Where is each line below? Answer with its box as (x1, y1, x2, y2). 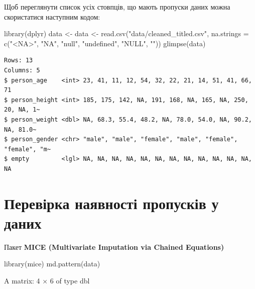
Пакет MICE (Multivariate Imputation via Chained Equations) (4, 241, 224, 252)
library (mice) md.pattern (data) (4, 258, 100, 269)
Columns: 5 (4, 66, 40, 74)
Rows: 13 (4, 57, 33, 64)
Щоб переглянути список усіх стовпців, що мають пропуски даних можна (4, 2, 230, 12)
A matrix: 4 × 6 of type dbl (4, 275, 90, 285)
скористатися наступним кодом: (4, 11, 100, 22)
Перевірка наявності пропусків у (4, 192, 219, 213)
